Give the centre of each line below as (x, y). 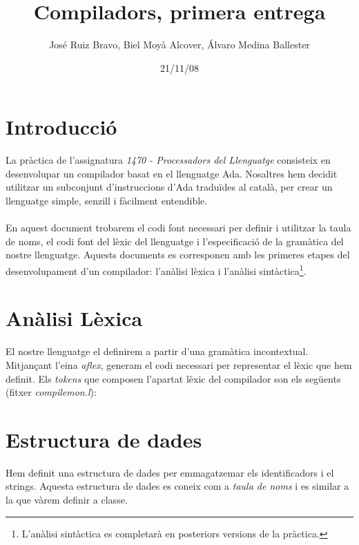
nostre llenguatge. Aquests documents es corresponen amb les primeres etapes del (178, 255)
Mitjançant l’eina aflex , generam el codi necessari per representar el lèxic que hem (179, 364)
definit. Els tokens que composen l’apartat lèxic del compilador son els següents (173, 378)
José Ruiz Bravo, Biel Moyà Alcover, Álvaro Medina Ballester (179, 45)
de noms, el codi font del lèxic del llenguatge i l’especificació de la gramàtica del (175, 241)
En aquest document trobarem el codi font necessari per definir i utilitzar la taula (178, 228)
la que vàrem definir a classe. (67, 500)
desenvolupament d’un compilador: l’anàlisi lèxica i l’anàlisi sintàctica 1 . (156, 270)
